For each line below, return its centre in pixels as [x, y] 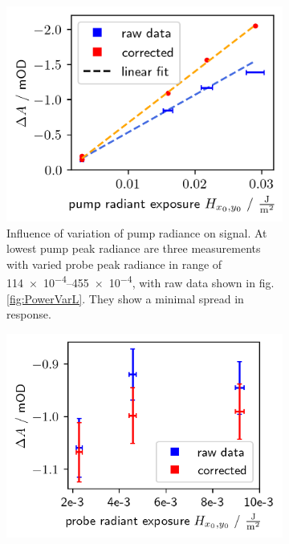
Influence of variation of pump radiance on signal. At [137, 232]
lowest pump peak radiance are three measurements [134, 248]
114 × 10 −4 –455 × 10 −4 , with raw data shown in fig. [140, 281]
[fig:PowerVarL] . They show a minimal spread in [125, 298]
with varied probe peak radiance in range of [114, 264]
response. [29, 314]
